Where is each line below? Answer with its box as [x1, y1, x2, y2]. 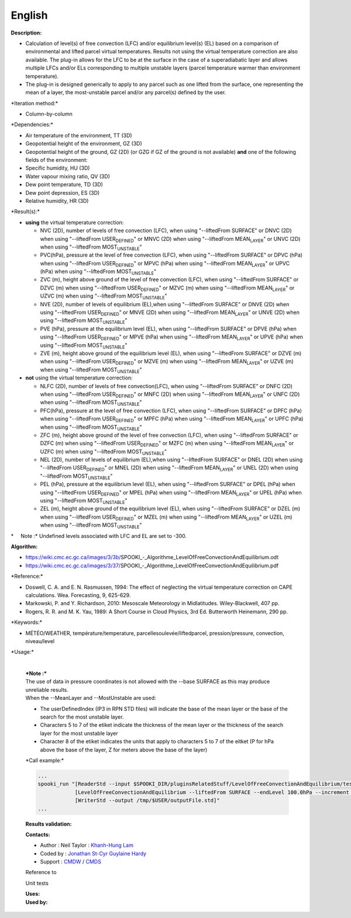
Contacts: [25, 831, 50, 838]
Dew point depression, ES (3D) [25, 189, 100, 196]
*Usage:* [11, 648, 35, 655]
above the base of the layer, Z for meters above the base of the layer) [40, 746, 208, 753]
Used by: [25, 898, 48, 906]
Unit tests [25, 879, 49, 886]
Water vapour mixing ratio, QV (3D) [25, 172, 111, 180]
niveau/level [25, 637, 55, 644]
